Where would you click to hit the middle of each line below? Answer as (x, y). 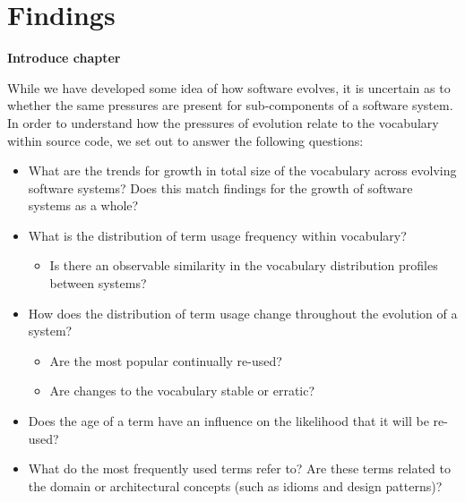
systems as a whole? (83, 205)
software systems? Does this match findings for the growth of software (220, 187)
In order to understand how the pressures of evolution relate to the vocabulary (223, 122)
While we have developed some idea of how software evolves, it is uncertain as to (229, 87)
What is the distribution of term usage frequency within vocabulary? (217, 235)
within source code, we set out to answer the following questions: (185, 140)
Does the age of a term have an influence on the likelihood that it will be (228, 421)
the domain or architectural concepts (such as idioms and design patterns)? (235, 485)
